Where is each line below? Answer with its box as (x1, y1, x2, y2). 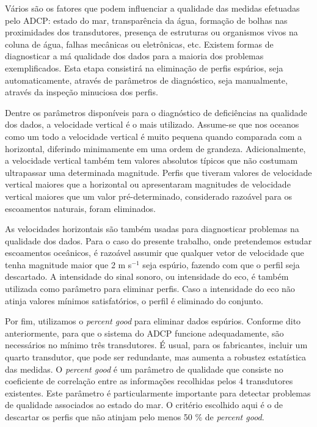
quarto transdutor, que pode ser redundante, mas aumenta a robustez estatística (5, 351, 307, 363)
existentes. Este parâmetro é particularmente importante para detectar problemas (5, 386, 311, 399)
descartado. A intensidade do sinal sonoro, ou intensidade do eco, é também (5, 270, 289, 283)
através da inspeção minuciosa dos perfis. (5, 86, 158, 98)
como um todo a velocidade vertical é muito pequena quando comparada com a (5, 130, 302, 142)
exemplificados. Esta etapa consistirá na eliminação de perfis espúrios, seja (5, 61, 283, 74)
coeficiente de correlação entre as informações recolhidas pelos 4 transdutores (5, 374, 293, 387)
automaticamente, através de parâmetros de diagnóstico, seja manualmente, (5, 73, 288, 86)
